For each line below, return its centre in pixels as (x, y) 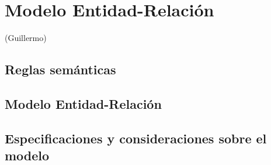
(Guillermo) (26, 38)
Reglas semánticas (60, 69)
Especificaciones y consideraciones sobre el (136, 138)
